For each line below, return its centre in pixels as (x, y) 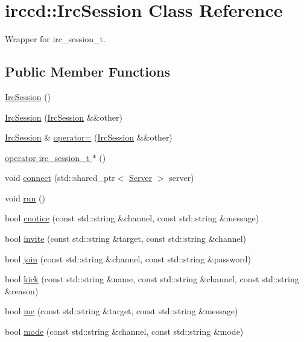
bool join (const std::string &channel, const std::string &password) (128, 258)
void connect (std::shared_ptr (60, 178)
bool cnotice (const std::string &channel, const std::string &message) (132, 218)
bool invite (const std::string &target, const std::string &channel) (126, 239)
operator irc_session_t (47, 157)
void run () (25, 198)
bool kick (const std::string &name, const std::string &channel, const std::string (152, 279)
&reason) (22, 290)
